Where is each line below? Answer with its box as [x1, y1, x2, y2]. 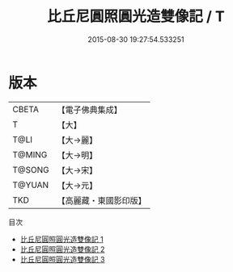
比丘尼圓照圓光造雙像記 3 [19, 254, 105, 264]
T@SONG [12, 164, 50, 175]
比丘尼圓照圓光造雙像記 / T [47, 7, 225, 26]
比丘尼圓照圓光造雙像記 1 [19, 234, 104, 244]
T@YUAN [12, 179, 49, 190]
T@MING [12, 149, 48, 160]
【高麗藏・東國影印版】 [57, 195, 147, 206]
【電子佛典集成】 [57, 104, 123, 115]
